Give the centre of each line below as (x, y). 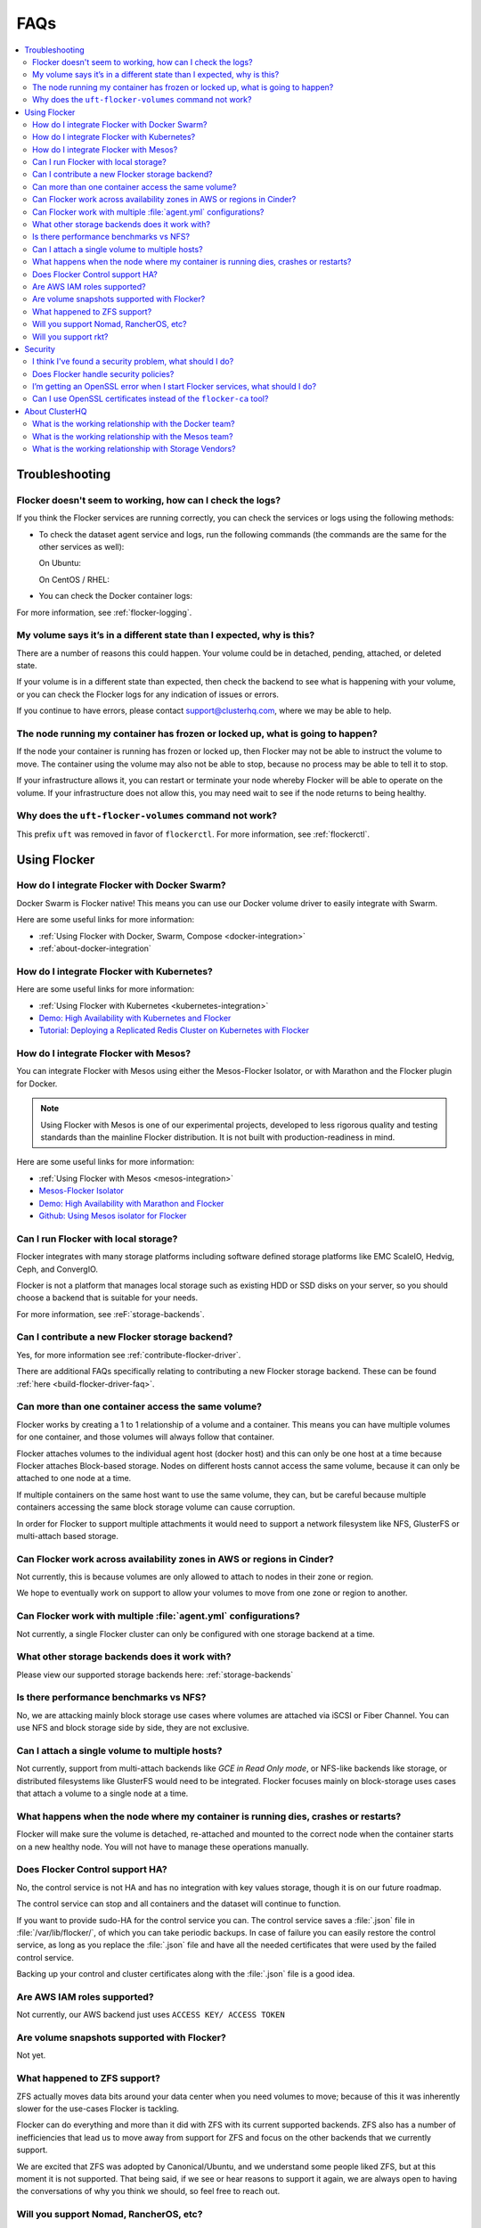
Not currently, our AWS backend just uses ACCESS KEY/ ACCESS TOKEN (151, 2015)
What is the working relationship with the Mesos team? (133, 436)
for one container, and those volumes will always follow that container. (146, 1437)
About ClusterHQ (56, 411)
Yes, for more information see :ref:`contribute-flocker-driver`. (129, 1355)
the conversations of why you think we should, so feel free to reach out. (148, 2191)
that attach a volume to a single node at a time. (102, 1794)
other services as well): (82, 546)
